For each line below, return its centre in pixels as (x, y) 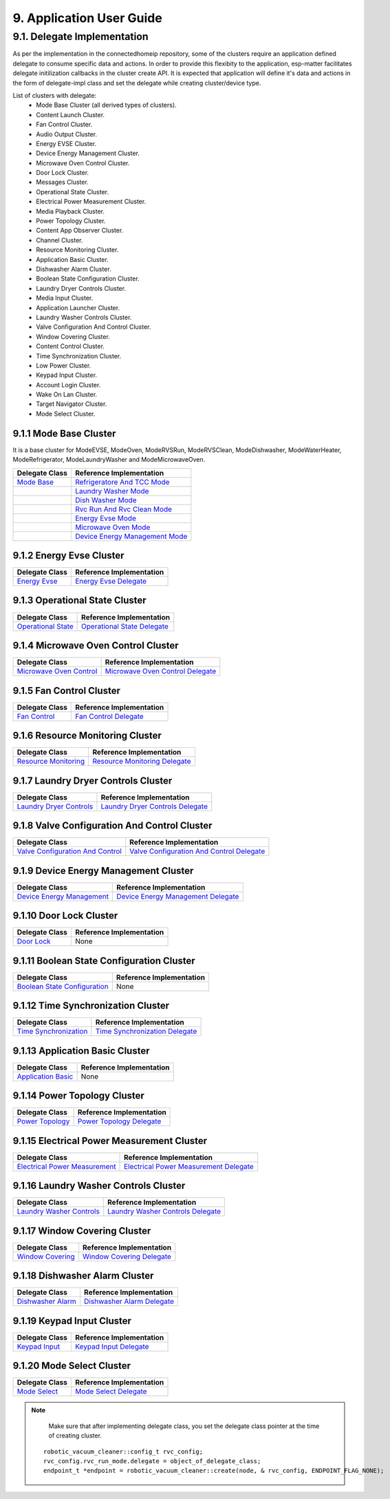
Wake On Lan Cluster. (67, 395)
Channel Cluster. (59, 240)
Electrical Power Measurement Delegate (189, 1166)
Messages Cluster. (62, 182)
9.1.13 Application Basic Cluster (81, 1051)
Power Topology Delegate (119, 1121)
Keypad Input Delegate (112, 1346)
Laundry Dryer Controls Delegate (154, 806)
